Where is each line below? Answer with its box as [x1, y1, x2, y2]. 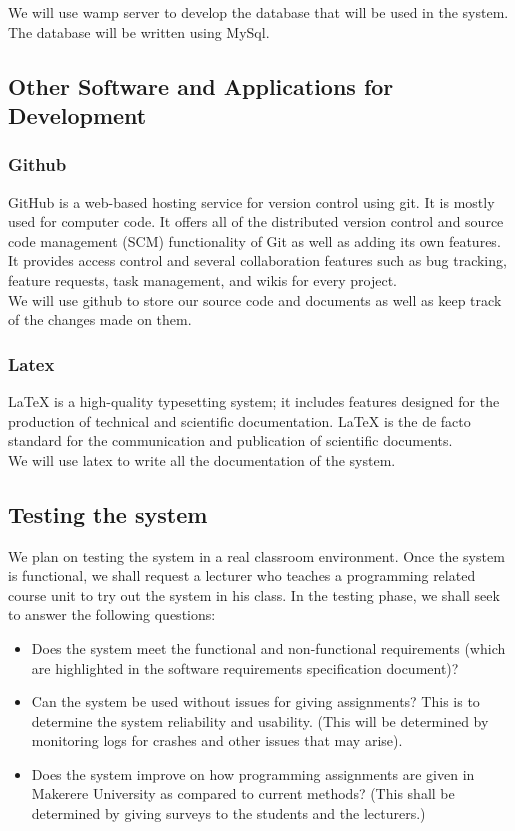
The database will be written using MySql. [8, 21, 270, 42]
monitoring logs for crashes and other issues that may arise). [31, 730, 403, 751]
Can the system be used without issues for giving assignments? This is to [31, 691, 480, 712]
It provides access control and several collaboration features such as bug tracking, [8, 250, 507, 271]
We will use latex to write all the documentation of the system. [8, 449, 396, 470]
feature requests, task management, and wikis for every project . [8, 269, 398, 290]
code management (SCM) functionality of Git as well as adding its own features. [8, 230, 501, 251]
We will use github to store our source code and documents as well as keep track [8, 289, 502, 310]
